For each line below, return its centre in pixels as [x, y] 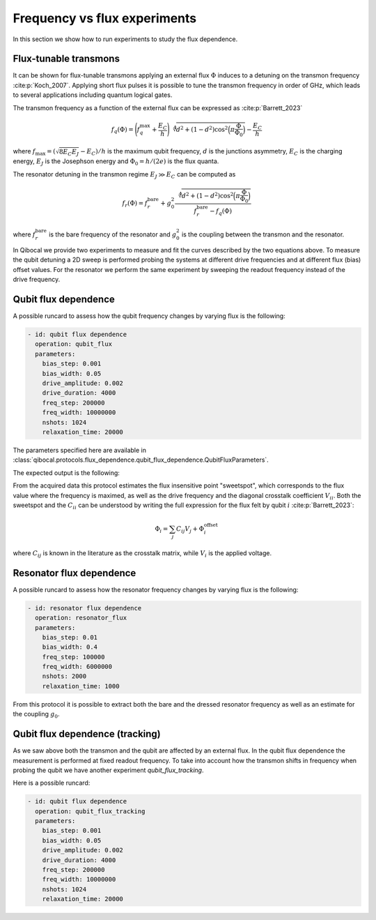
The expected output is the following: [66, 473]
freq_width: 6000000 [77, 667]
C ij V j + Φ [190, 530]
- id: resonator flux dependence [85, 608]
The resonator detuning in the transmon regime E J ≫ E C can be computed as [124, 175]
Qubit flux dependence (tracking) [87, 734]
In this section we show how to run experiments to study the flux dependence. [125, 39]
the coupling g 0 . [36, 715]
